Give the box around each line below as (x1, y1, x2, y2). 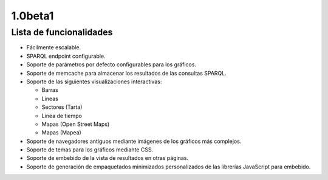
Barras (41, 86, 59, 94)
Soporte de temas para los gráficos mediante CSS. (26, 146, 154, 153)
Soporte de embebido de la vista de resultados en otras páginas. (26, 154, 188, 162)
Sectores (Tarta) (41, 103, 83, 111)
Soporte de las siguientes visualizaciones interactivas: (26, 78, 162, 85)
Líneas (41, 95, 59, 102)
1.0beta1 (11, 9, 54, 22)
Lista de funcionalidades (11, 27, 113, 38)
